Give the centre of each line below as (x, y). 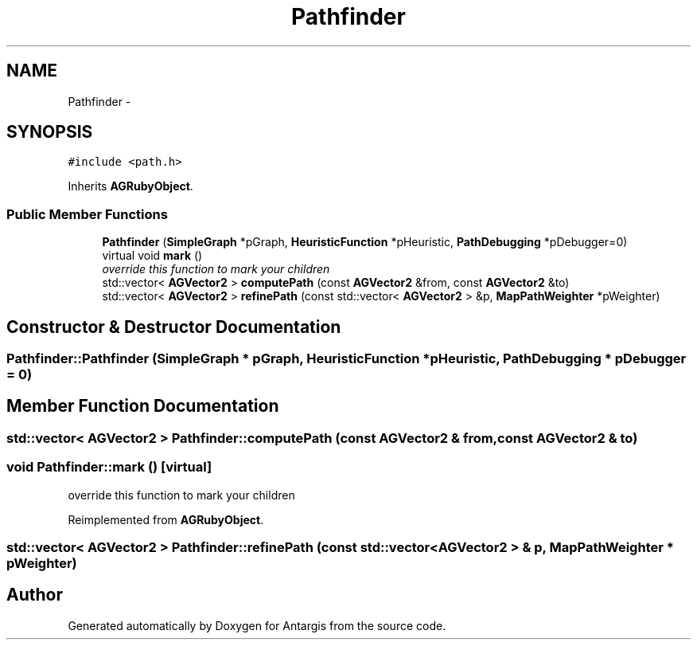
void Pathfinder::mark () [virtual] (109, 467)
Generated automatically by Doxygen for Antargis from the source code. (257, 625)
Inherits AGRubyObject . (130, 186)
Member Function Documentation (143, 406)
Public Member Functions (87, 214)
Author (35, 595)
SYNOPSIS (50, 132)
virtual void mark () (152, 256)
